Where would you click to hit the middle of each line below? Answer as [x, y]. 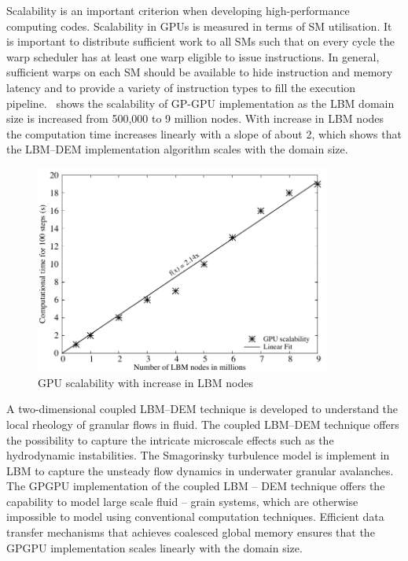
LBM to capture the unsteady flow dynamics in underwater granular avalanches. [200, 470]
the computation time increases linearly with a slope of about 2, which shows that [204, 133]
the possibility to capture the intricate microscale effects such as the [170, 439]
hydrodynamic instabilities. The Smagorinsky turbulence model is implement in [198, 455]
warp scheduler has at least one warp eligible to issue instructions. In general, [193, 56]
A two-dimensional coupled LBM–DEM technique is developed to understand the [202, 409]
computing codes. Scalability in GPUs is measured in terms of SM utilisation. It [199, 26]
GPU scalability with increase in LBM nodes [145, 382]
